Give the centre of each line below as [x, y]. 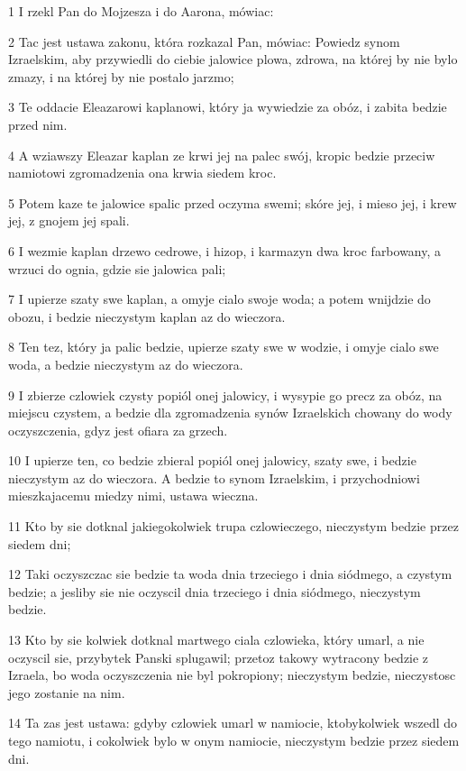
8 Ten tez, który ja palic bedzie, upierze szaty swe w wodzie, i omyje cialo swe [224, 347]
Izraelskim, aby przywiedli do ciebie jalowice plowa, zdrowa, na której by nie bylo [233, 59]
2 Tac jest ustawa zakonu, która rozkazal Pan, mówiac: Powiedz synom [204, 41]
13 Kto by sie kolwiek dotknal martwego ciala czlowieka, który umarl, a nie [216, 640]
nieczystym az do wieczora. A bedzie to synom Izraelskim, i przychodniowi [214, 477]
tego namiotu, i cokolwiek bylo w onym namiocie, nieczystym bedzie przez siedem [234, 740]
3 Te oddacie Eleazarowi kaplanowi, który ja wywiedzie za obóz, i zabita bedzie [228, 107]
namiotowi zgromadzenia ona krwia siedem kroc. [142, 173]
